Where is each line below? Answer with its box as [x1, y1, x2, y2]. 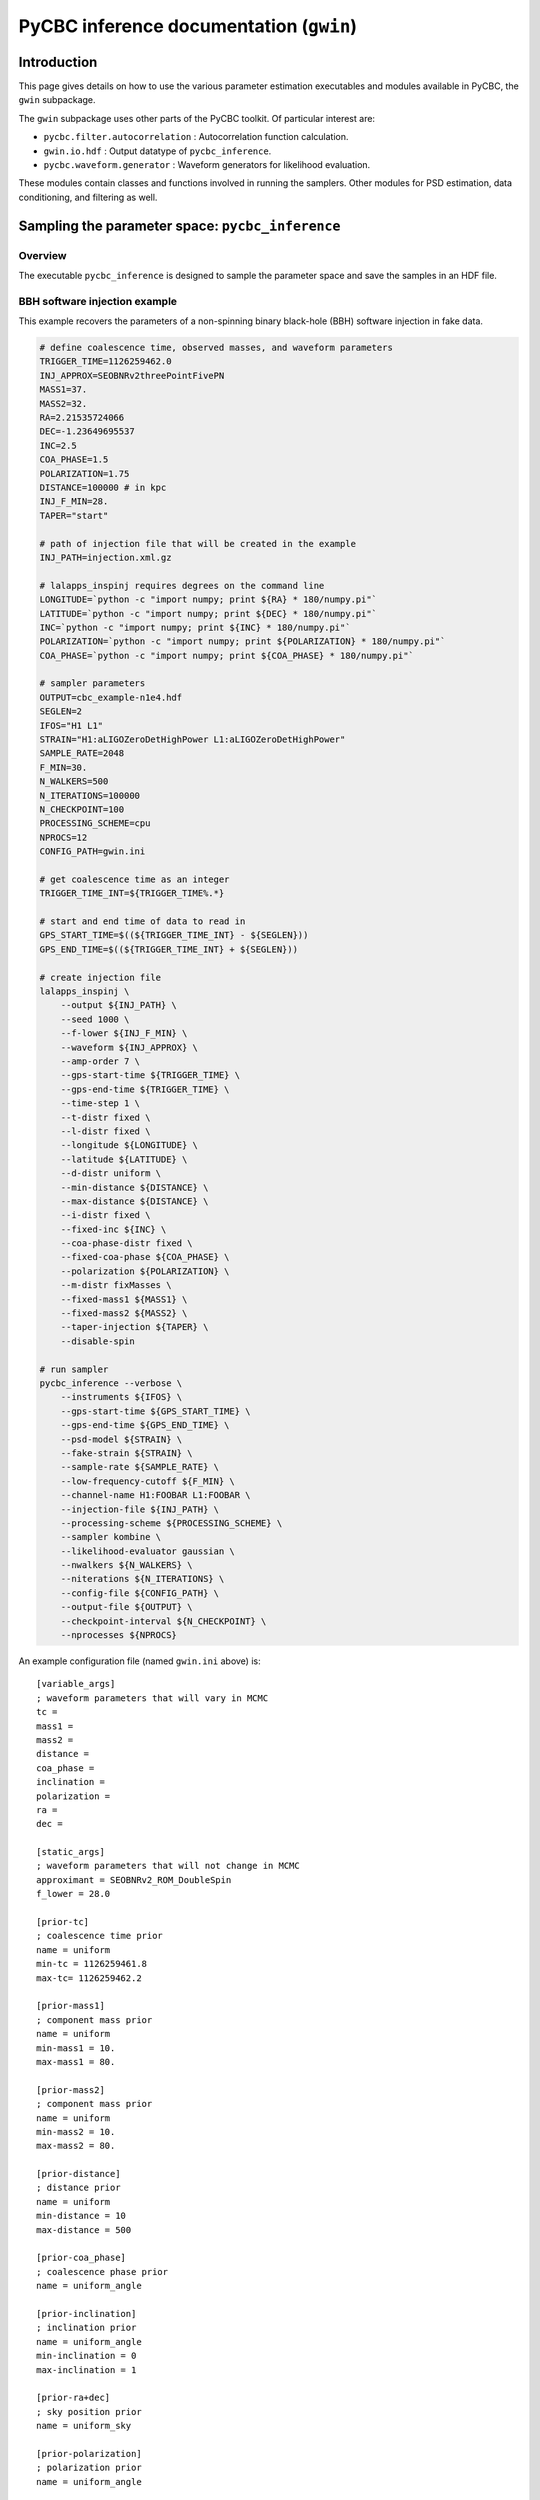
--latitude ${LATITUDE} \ [60, 1153, 188, 1165]
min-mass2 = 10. [36, 2126, 116, 2137]
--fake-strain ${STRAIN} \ [60, 1447, 194, 1459]
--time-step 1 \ [60, 1098, 140, 1109]
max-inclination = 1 [36, 2364, 137, 2375]
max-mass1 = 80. [36, 2056, 116, 2067]
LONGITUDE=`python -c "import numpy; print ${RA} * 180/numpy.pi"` [39, 594, 378, 605]
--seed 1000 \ [60, 1013, 130, 1025]
